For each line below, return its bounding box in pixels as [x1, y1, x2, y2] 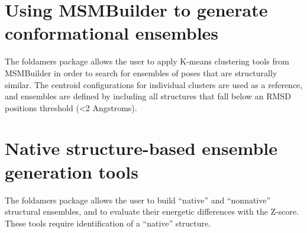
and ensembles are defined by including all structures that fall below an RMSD [5, 90, 291, 102]
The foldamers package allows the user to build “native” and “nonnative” [5, 193, 271, 206]
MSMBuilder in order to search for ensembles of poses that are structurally [5, 66, 277, 79]
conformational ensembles [5, 21, 219, 45]
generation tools [5, 159, 138, 183]
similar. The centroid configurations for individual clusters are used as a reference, [5, 78, 303, 90]
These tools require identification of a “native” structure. [5, 216, 211, 229]
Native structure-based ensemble [5, 136, 277, 160]
